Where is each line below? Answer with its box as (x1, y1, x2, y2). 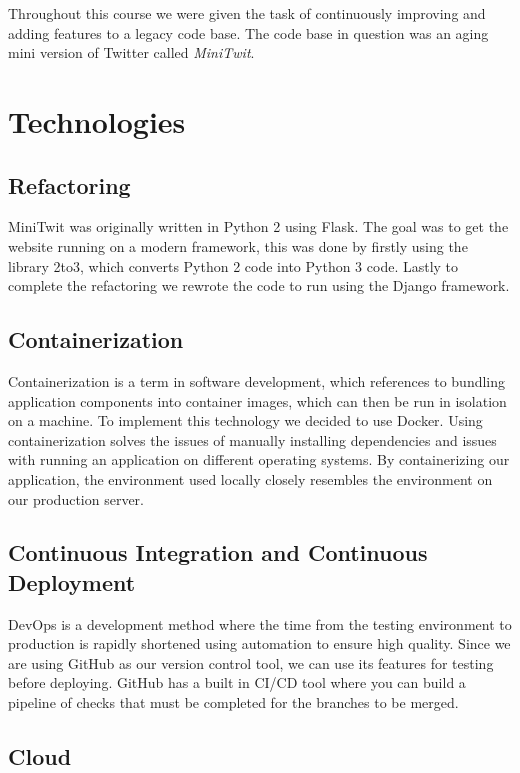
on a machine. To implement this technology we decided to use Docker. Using (8, 410, 483, 431)
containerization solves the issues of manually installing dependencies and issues (8, 429, 497, 450)
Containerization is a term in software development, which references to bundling (8, 370, 506, 391)
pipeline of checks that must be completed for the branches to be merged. (8, 692, 459, 713)
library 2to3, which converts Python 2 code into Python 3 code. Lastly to (8, 255, 459, 276)
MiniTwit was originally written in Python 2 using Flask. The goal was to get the (8, 216, 509, 237)
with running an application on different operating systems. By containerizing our (8, 449, 510, 470)
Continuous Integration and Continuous (8, 537, 428, 568)
